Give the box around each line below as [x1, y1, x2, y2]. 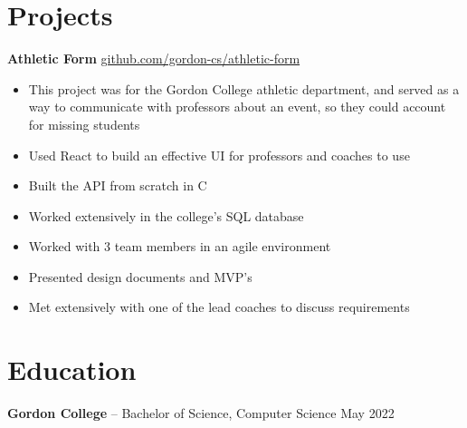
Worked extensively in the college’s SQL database [28, 206, 304, 225]
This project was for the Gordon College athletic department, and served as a [28, 79, 460, 98]
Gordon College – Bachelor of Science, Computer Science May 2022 [7, 404, 395, 423]
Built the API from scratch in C [28, 176, 207, 195]
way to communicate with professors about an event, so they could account [28, 97, 446, 116]
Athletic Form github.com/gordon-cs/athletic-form [7, 49, 300, 68]
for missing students [28, 114, 140, 133]
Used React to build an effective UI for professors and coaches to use [28, 145, 410, 164]
